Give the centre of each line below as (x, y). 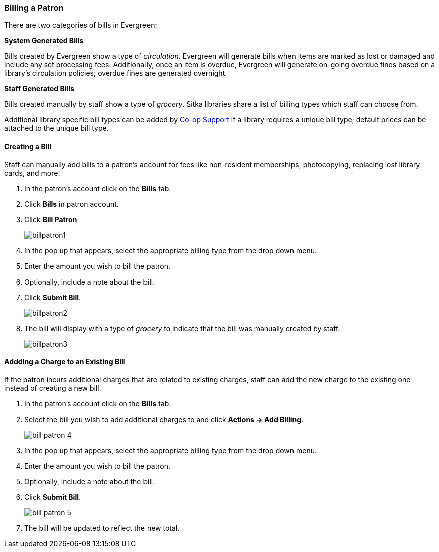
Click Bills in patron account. (71, 204)
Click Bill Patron (51, 219)
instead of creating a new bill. (53, 388)
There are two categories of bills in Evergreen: (81, 25)
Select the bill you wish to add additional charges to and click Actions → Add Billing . (164, 419)
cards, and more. (32, 173)
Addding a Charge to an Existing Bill (65, 362)
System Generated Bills (44, 41)
